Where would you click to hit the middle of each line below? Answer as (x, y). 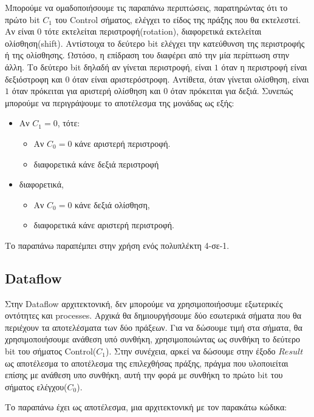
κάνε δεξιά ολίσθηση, (112, 204)
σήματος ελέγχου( (36, 386)
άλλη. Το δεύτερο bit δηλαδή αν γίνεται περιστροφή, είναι (108, 66)
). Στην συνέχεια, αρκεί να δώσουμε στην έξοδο (191, 351)
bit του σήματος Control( (51, 351)
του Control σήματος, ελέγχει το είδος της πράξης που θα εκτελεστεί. (178, 19)
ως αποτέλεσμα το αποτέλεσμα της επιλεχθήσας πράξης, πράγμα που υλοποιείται (147, 363)
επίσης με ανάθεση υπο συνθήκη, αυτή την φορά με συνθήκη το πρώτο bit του (144, 375)
